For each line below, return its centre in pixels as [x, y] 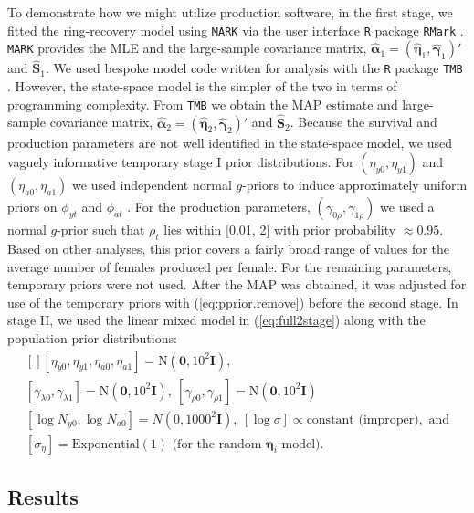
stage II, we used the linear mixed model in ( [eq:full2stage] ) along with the [216, 320]
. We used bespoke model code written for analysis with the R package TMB [254, 68]
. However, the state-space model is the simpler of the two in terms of [202, 86]
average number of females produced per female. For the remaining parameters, [230, 266]
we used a [407, 207]
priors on [32, 207]
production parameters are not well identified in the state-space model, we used [230, 142]
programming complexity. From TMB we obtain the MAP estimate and [203, 104]
